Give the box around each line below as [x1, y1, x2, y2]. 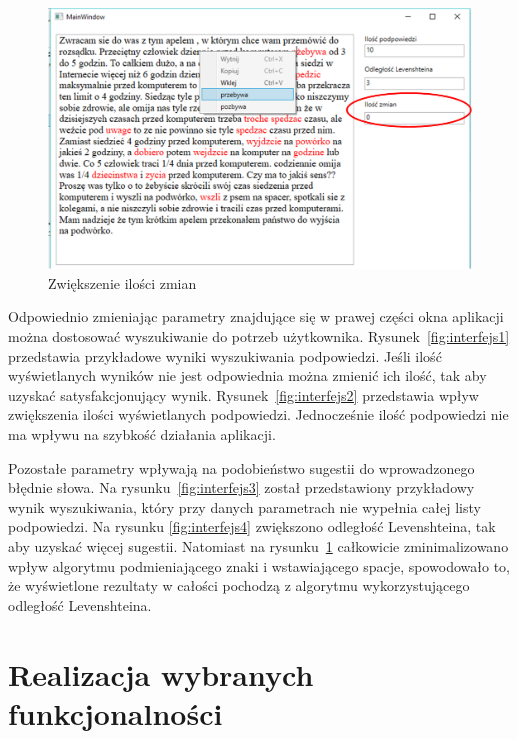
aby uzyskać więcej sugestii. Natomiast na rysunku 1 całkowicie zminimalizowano [8, 535, 509, 556]
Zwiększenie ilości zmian [48, 272, 197, 293]
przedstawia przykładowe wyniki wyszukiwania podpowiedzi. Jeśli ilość [8, 345, 442, 366]
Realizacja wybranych [8, 653, 314, 694]
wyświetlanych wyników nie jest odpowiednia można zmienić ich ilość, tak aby [8, 365, 487, 386]
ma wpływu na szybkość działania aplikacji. [8, 424, 276, 445]
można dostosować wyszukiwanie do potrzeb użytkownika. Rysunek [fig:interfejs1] [8, 326, 510, 347]
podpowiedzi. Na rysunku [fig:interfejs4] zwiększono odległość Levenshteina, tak [8, 516, 496, 537]
